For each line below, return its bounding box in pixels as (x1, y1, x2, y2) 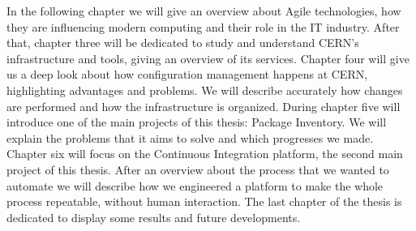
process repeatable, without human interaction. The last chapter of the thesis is (6, 193, 402, 210)
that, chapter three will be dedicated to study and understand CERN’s (6, 34, 359, 51)
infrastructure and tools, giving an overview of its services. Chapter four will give (6, 49, 410, 66)
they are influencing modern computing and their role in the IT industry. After (6, 18, 400, 35)
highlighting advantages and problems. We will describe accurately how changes (6, 81, 403, 98)
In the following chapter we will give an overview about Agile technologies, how (6, 2, 401, 19)
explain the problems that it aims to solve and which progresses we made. (6, 129, 374, 146)
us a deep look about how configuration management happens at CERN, (6, 66, 368, 83)
